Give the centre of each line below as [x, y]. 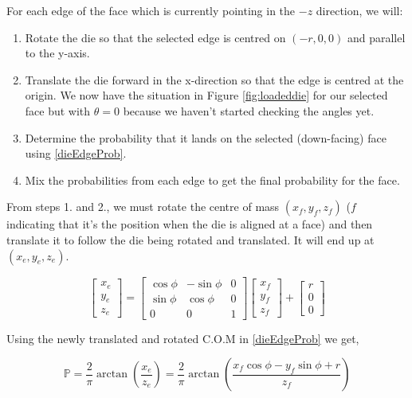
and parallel [376, 37]
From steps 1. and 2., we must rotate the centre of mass [143, 207]
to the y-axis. [57, 53]
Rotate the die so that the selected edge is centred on [155, 37]
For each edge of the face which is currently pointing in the [151, 10]
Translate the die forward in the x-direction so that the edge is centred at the [214, 79]
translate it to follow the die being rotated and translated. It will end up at [190, 239]
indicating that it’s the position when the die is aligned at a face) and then [190, 224]
